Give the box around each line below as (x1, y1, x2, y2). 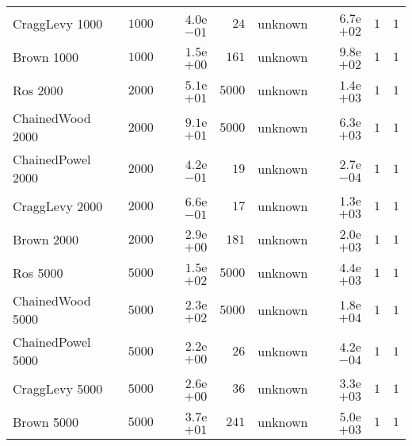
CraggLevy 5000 (13, 379, 103, 398)
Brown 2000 (13, 229, 78, 248)
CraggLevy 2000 (13, 196, 103, 215)
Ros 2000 (13, 80, 63, 99)
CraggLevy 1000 (13, 13, 103, 33)
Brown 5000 (13, 412, 78, 431)
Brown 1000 (13, 47, 78, 66)
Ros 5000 (13, 263, 63, 282)
